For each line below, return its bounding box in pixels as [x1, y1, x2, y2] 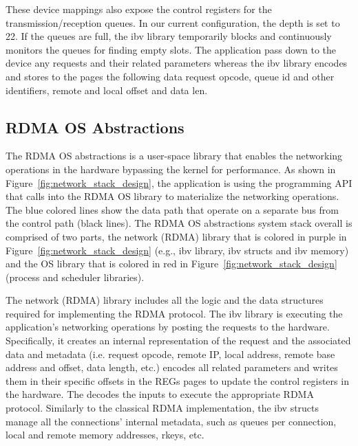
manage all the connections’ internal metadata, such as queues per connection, [6, 414, 337, 428]
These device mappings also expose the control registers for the [6, 2, 272, 16]
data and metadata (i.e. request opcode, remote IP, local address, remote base [6, 346, 335, 361]
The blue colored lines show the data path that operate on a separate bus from [6, 202, 339, 216]
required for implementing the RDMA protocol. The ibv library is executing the [6, 306, 343, 320]
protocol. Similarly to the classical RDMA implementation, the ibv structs [6, 401, 319, 415]
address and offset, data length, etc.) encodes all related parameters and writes [6, 360, 338, 375]
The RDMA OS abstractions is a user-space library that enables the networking [6, 148, 343, 163]
